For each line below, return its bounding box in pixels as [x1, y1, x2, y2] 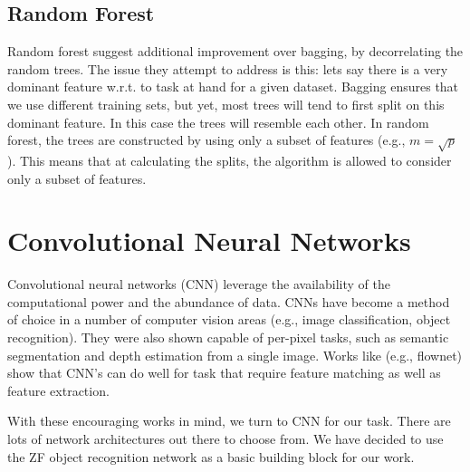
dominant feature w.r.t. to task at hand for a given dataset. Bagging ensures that [7, 77, 459, 96]
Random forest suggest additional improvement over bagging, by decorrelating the [7, 42, 464, 61]
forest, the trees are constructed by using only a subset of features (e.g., [7, 130, 406, 149]
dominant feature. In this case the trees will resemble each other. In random [7, 112, 429, 131]
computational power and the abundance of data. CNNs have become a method [7, 292, 450, 311]
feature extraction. [7, 380, 110, 400]
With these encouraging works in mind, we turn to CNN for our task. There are [7, 411, 451, 430]
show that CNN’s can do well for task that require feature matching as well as [7, 363, 441, 382]
